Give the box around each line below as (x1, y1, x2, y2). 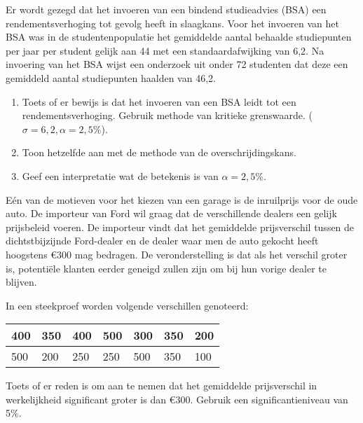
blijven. (6, 275, 37, 289)
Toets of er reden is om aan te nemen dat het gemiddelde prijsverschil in (6, 378, 317, 393)
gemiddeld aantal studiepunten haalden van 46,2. (6, 70, 216, 85)
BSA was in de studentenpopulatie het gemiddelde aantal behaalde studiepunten (6, 29, 352, 44)
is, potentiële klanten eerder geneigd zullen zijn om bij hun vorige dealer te (6, 261, 327, 275)
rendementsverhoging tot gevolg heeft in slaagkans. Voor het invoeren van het (6, 15, 339, 30)
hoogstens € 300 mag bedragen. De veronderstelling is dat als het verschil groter (6, 247, 348, 261)
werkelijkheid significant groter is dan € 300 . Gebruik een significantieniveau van (6, 391, 348, 406)
